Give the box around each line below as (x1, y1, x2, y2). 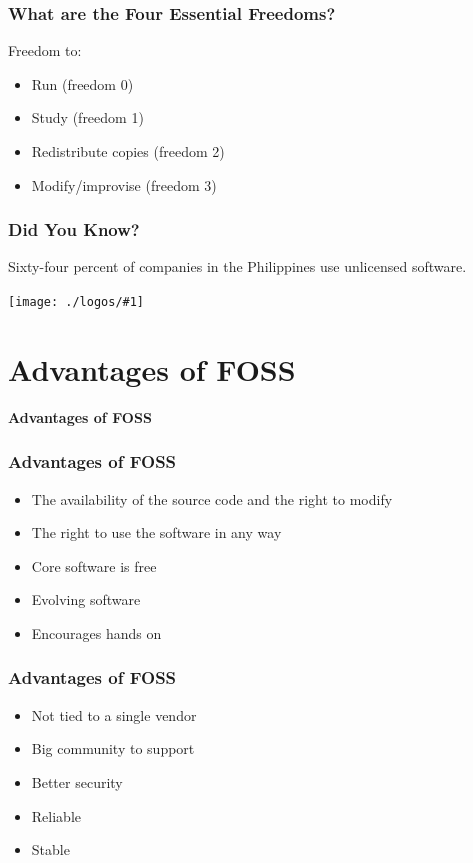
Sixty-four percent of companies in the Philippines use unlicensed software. (8, 256, 467, 277)
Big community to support (31, 738, 195, 759)
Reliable (31, 805, 81, 826)
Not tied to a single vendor (31, 704, 197, 725)
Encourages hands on (31, 622, 162, 643)
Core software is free (31, 555, 157, 576)
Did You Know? (8, 217, 140, 242)
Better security (31, 771, 123, 792)
